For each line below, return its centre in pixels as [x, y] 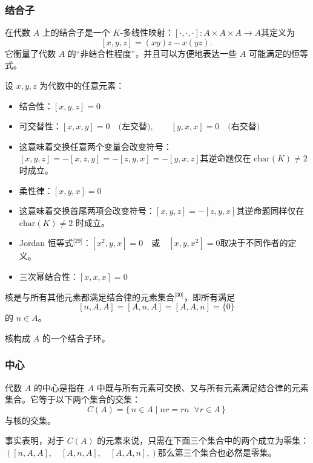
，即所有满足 [210, 296]
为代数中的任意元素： [82, 85]
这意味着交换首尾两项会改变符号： [87, 211]
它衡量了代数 [30, 53]
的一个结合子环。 [76, 338]
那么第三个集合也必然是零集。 [217, 452]
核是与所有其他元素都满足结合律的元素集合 [90, 296]
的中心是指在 [59, 387]
